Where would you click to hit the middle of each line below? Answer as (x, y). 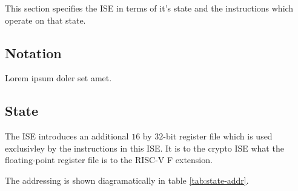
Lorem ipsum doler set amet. (58, 78)
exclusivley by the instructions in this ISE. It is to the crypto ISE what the (144, 148)
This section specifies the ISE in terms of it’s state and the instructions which (149, 8)
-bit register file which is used (218, 136)
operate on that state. (45, 20)
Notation (33, 52)
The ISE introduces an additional (67, 136)
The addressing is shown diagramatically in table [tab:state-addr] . (127, 180)
